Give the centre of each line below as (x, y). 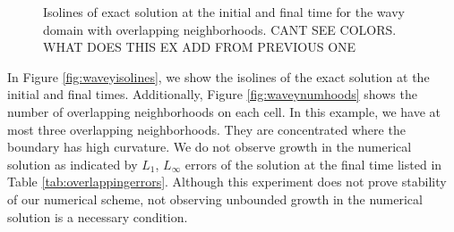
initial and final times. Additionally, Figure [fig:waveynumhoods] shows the (212, 94)
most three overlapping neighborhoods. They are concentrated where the (206, 129)
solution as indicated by (73, 164)
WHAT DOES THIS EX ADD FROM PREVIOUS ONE (200, 47)
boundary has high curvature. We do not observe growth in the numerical (210, 147)
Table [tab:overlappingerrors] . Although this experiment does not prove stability (227, 182)
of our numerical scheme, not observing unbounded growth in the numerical (215, 199)
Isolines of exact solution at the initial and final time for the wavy (224, 12)
